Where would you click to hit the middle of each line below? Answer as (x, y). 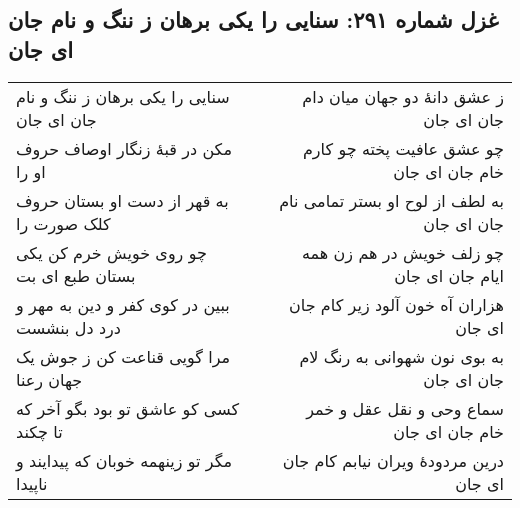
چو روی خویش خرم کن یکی (111, 252)
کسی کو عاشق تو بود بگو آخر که (128, 408)
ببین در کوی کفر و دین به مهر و (123, 304)
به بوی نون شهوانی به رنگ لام (401, 356)
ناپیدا (32, 483)
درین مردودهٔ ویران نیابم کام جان (393, 460)
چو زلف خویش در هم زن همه (403, 252)
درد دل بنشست (68, 327)
